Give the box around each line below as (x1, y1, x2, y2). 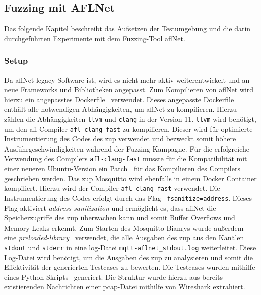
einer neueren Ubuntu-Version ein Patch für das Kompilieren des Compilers (4, 163, 240, 174)
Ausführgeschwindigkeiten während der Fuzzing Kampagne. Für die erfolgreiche (4, 143, 250, 154)
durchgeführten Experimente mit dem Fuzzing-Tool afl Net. (4, 33, 185, 43)
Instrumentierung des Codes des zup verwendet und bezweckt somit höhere (4, 133, 236, 144)
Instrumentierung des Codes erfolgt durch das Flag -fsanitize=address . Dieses (4, 192, 252, 203)
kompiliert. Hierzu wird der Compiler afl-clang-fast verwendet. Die (4, 183, 220, 193)
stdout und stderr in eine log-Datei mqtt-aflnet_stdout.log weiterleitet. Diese (4, 242, 256, 253)
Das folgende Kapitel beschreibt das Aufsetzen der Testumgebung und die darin (4, 23, 251, 34)
